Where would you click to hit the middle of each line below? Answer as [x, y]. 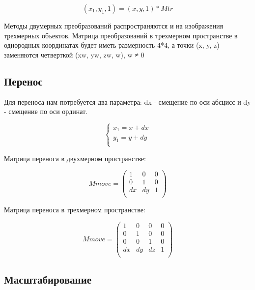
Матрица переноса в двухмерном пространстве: [75, 158]
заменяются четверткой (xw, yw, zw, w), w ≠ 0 [74, 54]
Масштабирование [48, 279]
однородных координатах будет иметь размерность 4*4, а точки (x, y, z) [112, 45]
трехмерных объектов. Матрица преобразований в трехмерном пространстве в [121, 35]
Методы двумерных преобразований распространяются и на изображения [113, 26]
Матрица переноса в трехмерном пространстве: [75, 210]
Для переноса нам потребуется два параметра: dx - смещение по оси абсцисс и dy [127, 101]
